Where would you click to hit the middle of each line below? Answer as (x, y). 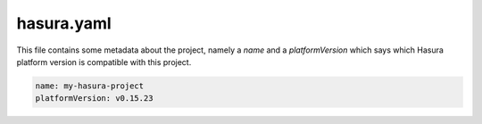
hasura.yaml (64, 23)
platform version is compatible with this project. (104, 62)
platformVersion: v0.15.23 (94, 99)
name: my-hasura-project (90, 86)
